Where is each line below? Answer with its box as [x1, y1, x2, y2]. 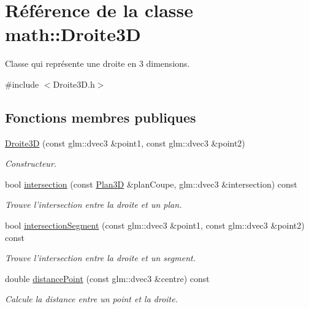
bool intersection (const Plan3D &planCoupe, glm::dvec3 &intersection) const [5, 177, 297, 190]
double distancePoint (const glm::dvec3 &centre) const [5, 272, 210, 284]
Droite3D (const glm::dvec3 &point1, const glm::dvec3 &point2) [5, 136, 245, 149]
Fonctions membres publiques [5, 107, 196, 126]
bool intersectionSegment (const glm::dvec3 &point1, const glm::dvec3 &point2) [5, 219, 305, 232]
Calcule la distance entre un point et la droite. [5, 292, 178, 305]
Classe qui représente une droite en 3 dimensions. [5, 57, 190, 70]
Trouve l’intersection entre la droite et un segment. [5, 251, 196, 264]
